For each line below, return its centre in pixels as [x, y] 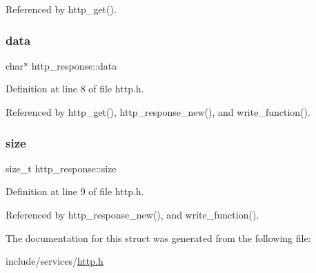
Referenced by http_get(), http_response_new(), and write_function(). [158, 112]
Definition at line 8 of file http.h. [75, 89]
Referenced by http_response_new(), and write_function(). [132, 214]
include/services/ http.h [55, 261]
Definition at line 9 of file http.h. [75, 191]
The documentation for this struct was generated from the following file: [158, 237]
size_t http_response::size [61, 168]
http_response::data [74, 65]
